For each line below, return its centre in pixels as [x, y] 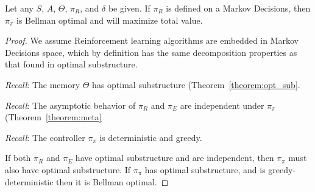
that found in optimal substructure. [71, 64]
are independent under [222, 105]
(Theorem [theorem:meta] [53, 117]
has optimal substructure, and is [205, 169]
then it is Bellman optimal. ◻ [112, 181]
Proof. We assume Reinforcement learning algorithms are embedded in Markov [152, 40]
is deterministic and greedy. [151, 137]
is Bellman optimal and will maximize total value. [110, 20]
